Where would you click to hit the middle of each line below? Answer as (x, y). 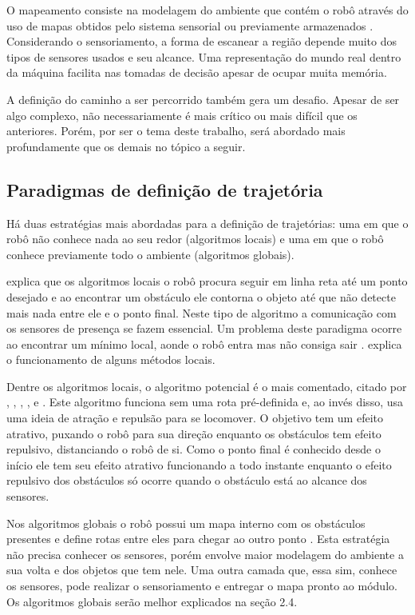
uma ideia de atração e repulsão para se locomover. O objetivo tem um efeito (195, 418)
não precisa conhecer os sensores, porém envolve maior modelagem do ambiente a (205, 554)
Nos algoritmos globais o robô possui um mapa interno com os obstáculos (186, 523)
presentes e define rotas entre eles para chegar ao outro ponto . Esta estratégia (198, 539)
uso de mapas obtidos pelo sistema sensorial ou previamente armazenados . (190, 25)
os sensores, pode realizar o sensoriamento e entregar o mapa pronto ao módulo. (202, 586)
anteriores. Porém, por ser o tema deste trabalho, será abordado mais (176, 131)
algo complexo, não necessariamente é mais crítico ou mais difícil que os (182, 115)
